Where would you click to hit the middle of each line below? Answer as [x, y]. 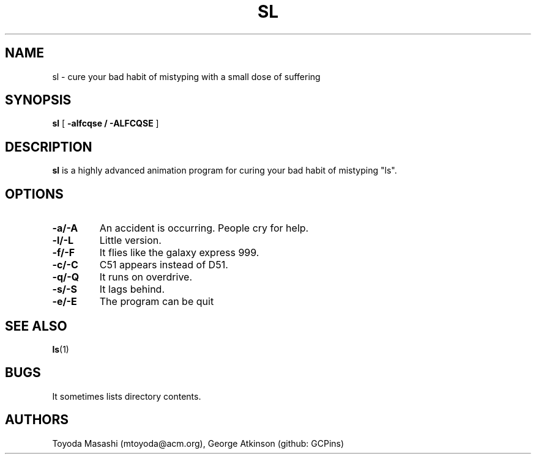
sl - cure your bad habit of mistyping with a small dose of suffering [186, 76]
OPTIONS [34, 194]
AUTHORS [37, 420]
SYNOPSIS [38, 100]
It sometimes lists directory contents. [127, 396]
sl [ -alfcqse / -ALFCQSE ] [106, 123]
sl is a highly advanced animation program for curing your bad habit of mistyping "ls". [225, 171]
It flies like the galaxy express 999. [179, 253]
